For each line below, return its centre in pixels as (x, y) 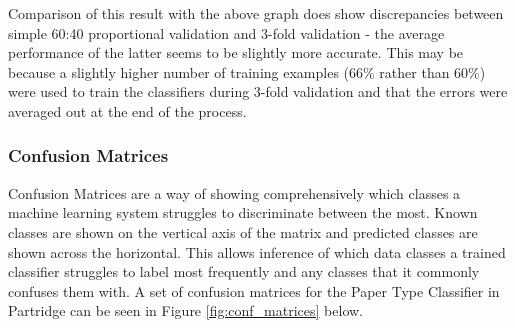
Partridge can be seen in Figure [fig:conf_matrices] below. (185, 310)
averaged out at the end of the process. (127, 110)
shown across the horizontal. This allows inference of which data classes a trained (257, 251)
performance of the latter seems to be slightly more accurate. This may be (236, 52)
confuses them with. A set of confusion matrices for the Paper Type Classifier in (254, 290)
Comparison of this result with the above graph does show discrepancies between (256, 13)
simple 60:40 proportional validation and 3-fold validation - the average (226, 32)
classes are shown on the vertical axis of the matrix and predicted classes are (243, 231)
